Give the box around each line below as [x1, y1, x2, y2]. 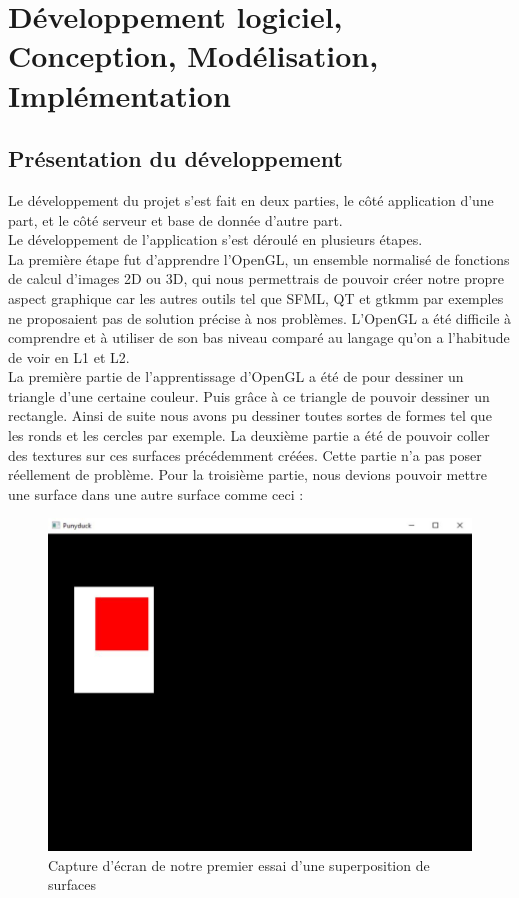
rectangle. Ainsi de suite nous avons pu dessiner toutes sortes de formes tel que [8, 405, 492, 426]
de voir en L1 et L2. [8, 346, 130, 367]
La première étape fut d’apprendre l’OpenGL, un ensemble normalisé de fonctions [8, 248, 510, 269]
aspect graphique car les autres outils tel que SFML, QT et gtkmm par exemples [8, 287, 504, 308]
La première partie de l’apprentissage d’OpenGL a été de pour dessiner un [8, 366, 464, 387]
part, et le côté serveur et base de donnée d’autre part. [8, 209, 343, 230]
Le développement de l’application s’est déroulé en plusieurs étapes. [8, 229, 423, 250]
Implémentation [8, 74, 231, 115]
